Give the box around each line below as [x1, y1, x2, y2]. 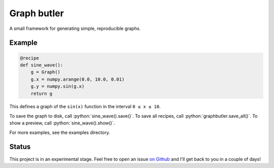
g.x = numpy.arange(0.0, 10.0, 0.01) [30, 76, 125, 82]
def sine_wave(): [20, 62, 63, 68]
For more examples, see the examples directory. [9, 129, 110, 136]
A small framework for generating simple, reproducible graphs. [9, 25, 141, 31]
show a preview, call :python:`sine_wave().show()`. [9, 120, 115, 126]
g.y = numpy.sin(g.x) [30, 84, 85, 89]
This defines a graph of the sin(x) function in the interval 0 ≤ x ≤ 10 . [9, 104, 161, 110]
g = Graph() [30, 69, 61, 75]
